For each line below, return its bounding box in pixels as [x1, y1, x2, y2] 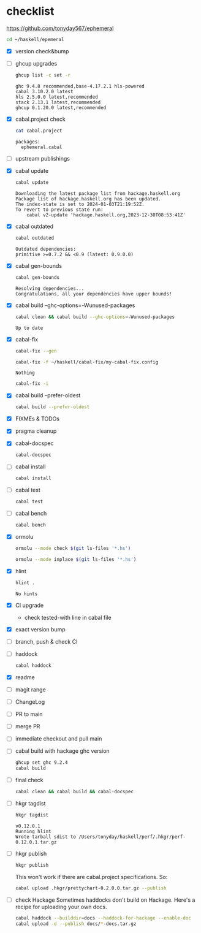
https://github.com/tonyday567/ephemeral [6, 25, 114, 32]
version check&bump [15, 47, 69, 55]
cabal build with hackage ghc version [15, 747, 110, 755]
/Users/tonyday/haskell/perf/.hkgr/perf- [78, 834, 186, 840]
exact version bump [15, 625, 66, 633]
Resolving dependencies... [15, 285, 85, 292]
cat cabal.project [15, 128, 63, 134]
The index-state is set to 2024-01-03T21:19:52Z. [15, 201, 145, 207]
